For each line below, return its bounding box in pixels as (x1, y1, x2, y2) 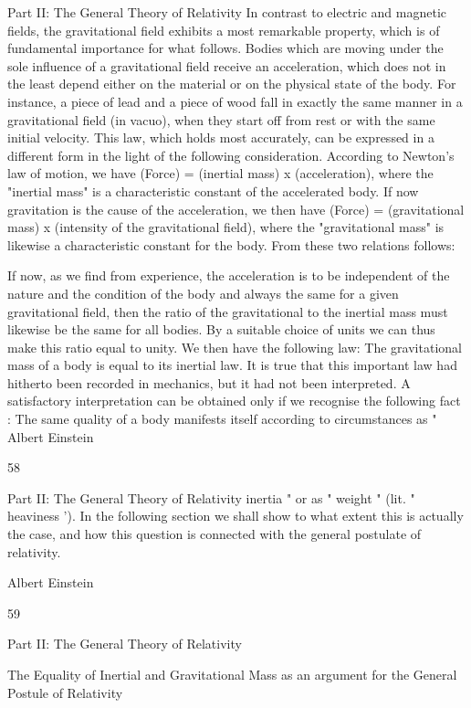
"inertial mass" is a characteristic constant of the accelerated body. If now (7, 181, 419, 200)
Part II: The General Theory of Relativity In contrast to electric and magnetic (7, 3, 447, 21)
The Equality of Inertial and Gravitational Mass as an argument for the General (7, 665, 457, 683)
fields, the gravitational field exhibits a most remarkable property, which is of (7, 20, 440, 39)
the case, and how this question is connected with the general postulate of (7, 524, 422, 544)
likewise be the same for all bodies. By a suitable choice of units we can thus (7, 320, 435, 339)
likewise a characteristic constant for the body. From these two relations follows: (7, 235, 455, 254)
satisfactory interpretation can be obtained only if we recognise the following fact (7, 391, 461, 410)
